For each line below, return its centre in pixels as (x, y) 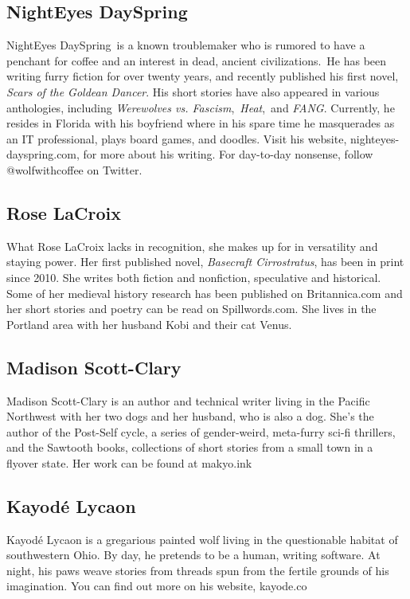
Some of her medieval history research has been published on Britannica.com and (205, 293)
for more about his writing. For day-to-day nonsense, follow (228, 154)
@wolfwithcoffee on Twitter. (74, 169)
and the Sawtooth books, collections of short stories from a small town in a (190, 447)
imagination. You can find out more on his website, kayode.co (157, 586)
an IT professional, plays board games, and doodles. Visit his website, (177, 138)
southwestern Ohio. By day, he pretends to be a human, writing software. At (193, 555)
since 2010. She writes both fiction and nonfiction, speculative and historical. (194, 277)
